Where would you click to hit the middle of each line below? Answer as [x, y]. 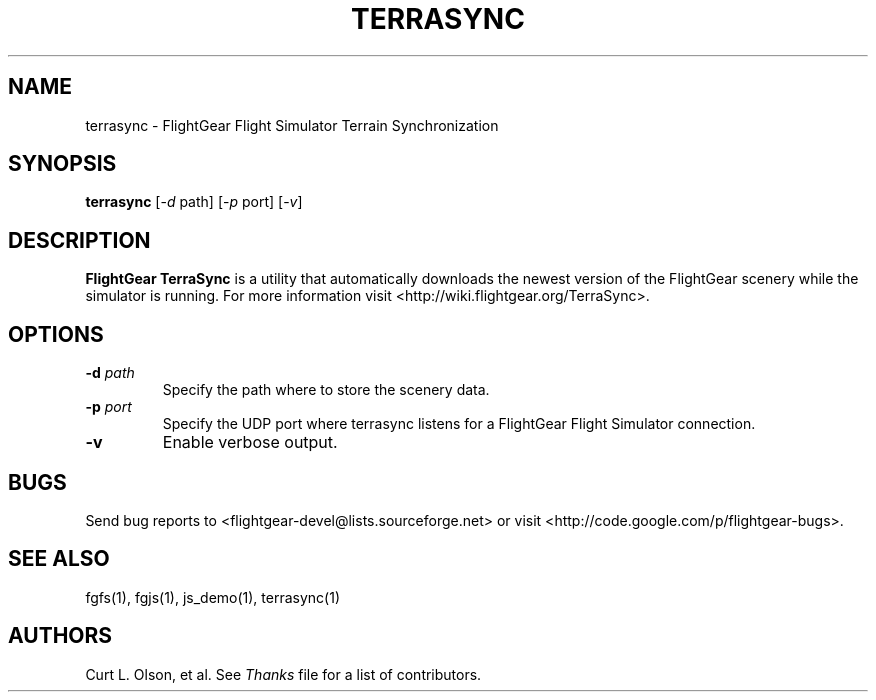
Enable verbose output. [250, 442]
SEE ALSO [59, 559]
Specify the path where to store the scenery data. [326, 390]
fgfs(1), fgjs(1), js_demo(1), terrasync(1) [212, 597]
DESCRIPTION [79, 240]
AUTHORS [60, 636]
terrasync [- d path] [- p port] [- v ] [194, 202]
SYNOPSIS [62, 164]
